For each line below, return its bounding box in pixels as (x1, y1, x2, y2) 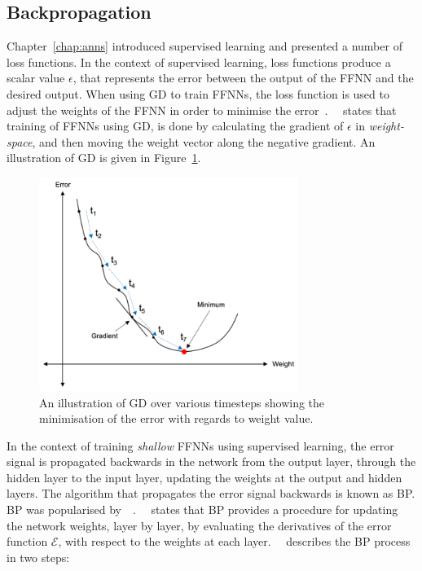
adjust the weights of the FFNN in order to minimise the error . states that (7, 101, 397, 118)
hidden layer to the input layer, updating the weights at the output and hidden (7, 468, 402, 485)
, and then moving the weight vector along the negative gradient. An (32, 133, 376, 150)
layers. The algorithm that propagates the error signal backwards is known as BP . (7, 485, 415, 502)
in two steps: (7, 548, 70, 565)
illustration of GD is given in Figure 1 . (7, 149, 201, 166)
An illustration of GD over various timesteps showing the (39, 393, 325, 411)
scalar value (7, 69, 65, 86)
